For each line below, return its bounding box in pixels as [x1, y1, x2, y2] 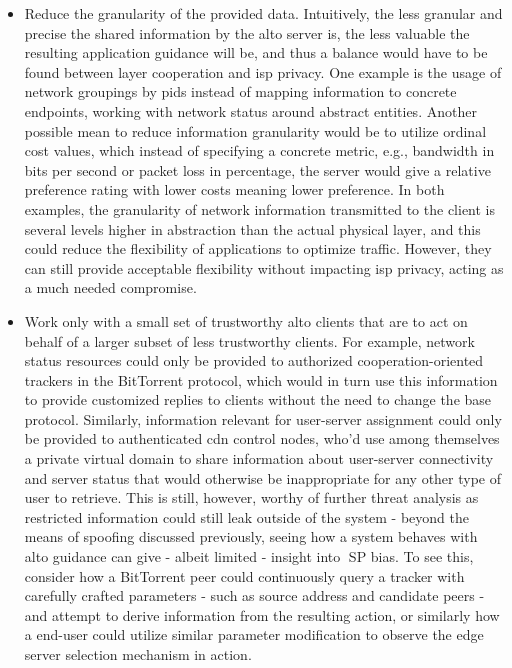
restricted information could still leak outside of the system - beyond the [24, 506, 470, 527]
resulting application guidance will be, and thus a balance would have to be [24, 42, 488, 63]
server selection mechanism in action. [24, 644, 252, 664]
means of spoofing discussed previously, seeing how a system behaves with [24, 526, 478, 547]
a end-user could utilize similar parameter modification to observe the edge [24, 624, 484, 645]
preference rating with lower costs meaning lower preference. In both [24, 179, 445, 200]
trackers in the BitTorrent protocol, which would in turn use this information [24, 369, 498, 390]
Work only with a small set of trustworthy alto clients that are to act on [24, 310, 468, 331]
